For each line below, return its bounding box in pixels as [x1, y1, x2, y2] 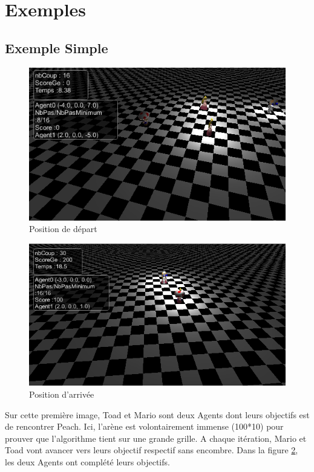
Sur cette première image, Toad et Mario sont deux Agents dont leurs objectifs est [5, 408, 310, 421]
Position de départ [29, 222, 97, 235]
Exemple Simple [5, 38, 108, 57]
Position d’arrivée [29, 387, 94, 400]
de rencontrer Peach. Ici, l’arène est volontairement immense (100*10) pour [5, 420, 284, 433]
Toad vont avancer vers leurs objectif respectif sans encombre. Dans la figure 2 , [5, 444, 298, 456]
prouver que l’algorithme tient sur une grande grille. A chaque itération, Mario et [5, 432, 307, 444]
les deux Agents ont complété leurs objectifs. [5, 455, 170, 468]
